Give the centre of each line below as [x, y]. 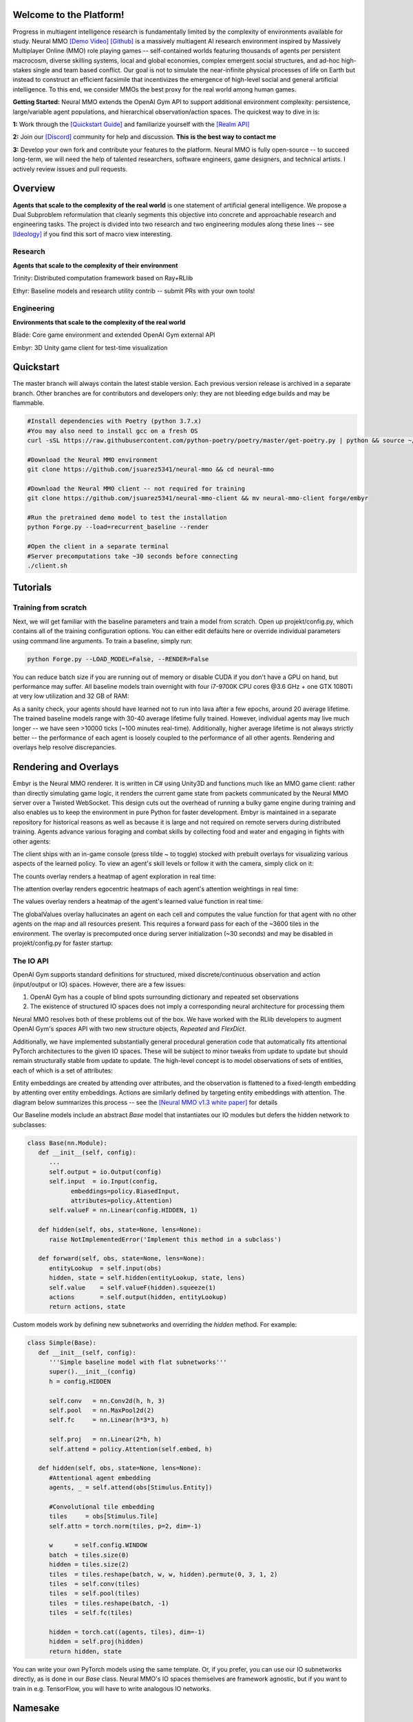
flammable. [29, 403]
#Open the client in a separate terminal [98, 547]
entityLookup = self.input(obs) [105, 1268]
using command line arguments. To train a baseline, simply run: [103, 641]
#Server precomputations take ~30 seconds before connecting [133, 556]
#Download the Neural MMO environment [93, 459]
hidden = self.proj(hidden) [96, 1642]
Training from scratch [50, 608]
